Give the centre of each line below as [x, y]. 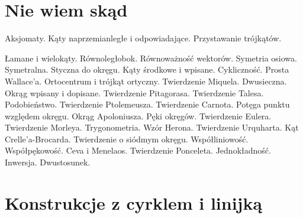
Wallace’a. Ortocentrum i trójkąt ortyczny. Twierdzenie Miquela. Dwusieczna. [146, 81]
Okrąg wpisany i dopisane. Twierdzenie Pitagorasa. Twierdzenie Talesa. [134, 92]
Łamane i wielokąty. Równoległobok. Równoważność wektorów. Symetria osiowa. [151, 58]
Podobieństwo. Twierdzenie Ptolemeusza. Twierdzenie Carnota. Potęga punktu [147, 104]
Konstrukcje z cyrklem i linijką [134, 202]
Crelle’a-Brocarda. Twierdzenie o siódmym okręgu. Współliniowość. [127, 139]
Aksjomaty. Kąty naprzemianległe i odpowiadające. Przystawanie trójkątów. [143, 38]
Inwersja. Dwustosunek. [48, 162]
